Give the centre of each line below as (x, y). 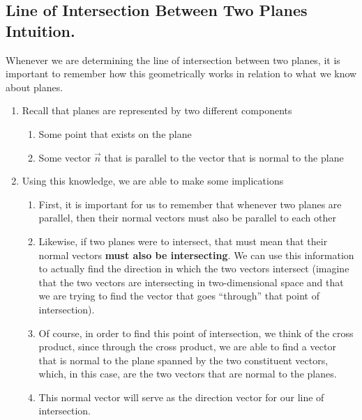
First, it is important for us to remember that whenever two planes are (190, 204)
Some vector (65, 157)
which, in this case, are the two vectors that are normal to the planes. (188, 374)
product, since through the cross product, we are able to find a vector (187, 347)
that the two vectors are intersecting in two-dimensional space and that (191, 282)
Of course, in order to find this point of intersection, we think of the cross (196, 333)
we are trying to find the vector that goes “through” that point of (179, 296)
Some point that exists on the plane (115, 133)
